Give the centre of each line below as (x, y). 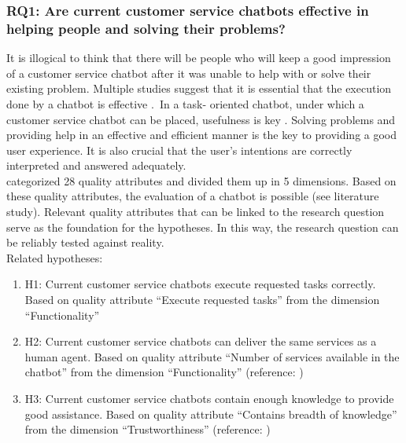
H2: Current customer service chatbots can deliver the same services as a (201, 341)
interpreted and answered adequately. (96, 165)
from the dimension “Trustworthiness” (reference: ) (148, 429)
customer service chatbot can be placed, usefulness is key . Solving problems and (201, 119)
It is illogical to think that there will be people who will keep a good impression (199, 58)
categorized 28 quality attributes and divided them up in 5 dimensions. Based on (201, 180)
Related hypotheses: (55, 257)
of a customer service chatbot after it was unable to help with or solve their (189, 73)
